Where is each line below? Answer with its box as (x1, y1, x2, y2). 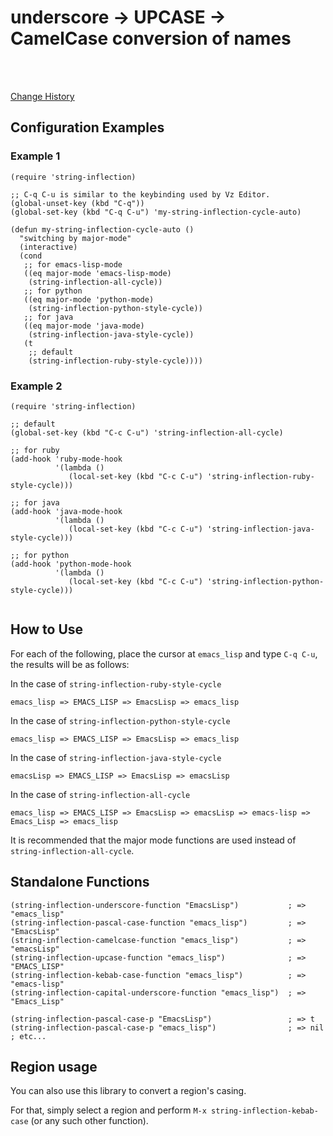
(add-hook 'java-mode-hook (10, 506, 123, 516)
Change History (10, 90, 75, 102)
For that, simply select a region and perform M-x (10, 1104, 207, 1116)
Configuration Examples (10, 119, 165, 136)
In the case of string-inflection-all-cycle (10, 788, 191, 800)
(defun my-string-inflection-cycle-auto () (10, 224, 195, 235)
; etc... (10, 1031, 47, 1041)
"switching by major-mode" (19, 233, 132, 243)
